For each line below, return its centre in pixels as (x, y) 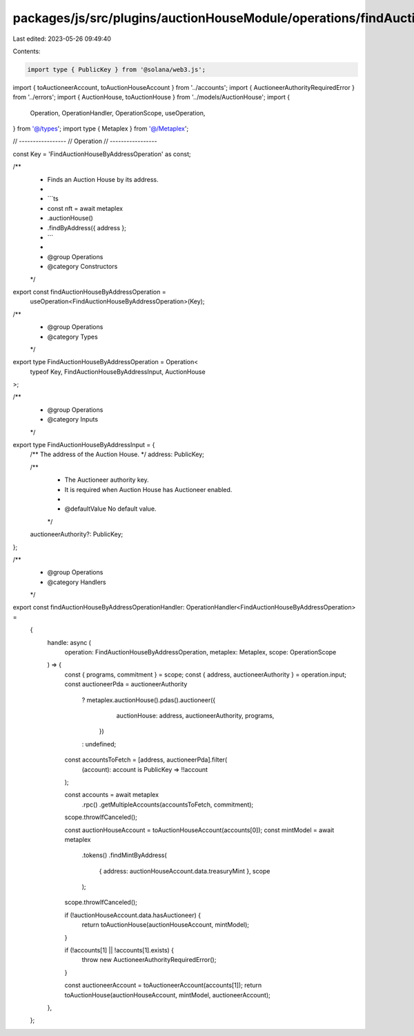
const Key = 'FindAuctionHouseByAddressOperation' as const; (102, 154)
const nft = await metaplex (85, 208)
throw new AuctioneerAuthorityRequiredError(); (149, 960)
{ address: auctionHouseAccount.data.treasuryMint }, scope (185, 871)
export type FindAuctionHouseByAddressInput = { (84, 445)
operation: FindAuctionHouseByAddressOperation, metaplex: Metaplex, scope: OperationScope (200, 652)
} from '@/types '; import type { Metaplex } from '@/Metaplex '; (101, 129)
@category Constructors (82, 267)
